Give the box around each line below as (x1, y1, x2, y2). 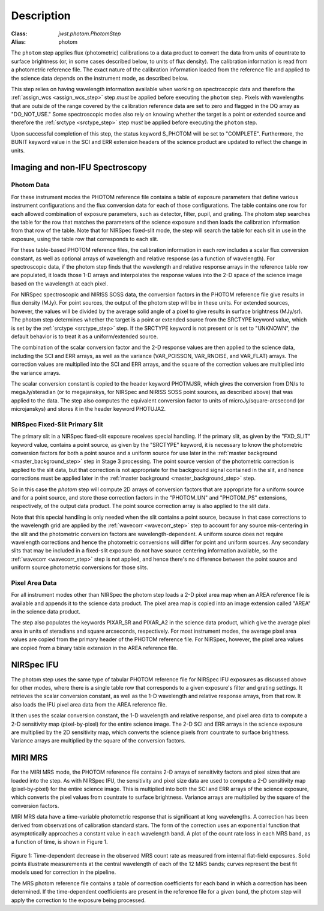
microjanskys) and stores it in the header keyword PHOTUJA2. (11, 405, 166, 413)
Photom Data (11, 181, 50, 189)
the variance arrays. (11, 369, 61, 376)
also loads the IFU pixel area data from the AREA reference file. (11, 700, 167, 708)
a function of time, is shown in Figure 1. (11, 838, 108, 846)
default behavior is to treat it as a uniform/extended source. (11, 333, 158, 340)
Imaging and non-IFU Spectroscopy (11, 163, 147, 173)
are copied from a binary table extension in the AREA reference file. (11, 644, 178, 651)
